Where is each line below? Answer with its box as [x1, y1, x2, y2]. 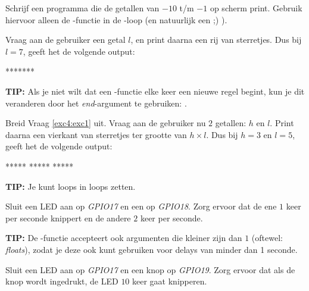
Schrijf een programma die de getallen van [5, 2, 160, 14]
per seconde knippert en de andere [5, 211, 131, 224]
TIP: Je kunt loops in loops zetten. [5, 180, 136, 192]
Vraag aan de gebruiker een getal [5, 33, 126, 46]
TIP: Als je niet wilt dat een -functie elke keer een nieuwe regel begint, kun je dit [5, 85, 305, 97]
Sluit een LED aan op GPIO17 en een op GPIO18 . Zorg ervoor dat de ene [5, 200, 277, 212]
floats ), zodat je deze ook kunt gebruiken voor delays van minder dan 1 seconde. [5, 243, 298, 255]
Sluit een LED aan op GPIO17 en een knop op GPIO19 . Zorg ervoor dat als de [5, 263, 295, 276]
